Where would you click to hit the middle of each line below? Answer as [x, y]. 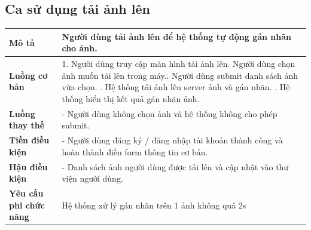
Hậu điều [28, 166]
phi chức [27, 205]
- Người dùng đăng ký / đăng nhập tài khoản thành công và [172, 140]
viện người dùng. [92, 178]
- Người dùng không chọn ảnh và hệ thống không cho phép [170, 113]
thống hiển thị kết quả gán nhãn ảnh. [131, 98]
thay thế [27, 125]
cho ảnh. [80, 48]
